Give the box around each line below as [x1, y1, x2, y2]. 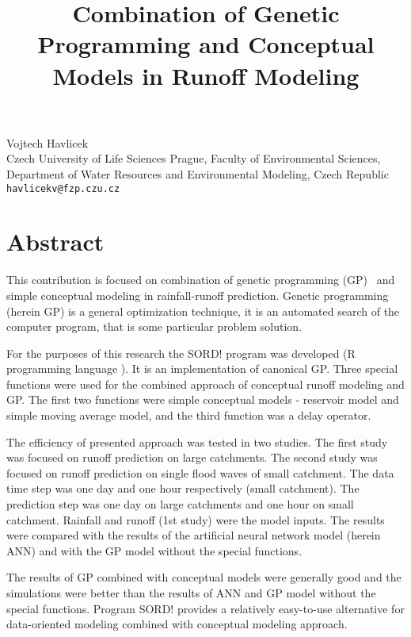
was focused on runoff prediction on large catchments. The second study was [6, 449, 378, 466]
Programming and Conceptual [37, 28, 375, 60]
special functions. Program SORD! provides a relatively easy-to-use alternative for [6, 600, 405, 616]
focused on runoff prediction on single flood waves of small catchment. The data [6, 464, 394, 481]
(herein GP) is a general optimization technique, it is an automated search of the [6, 302, 400, 319]
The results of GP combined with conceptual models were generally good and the [6, 569, 401, 585]
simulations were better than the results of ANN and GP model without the [6, 585, 376, 601]
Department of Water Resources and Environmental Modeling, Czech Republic [6, 165, 389, 182]
